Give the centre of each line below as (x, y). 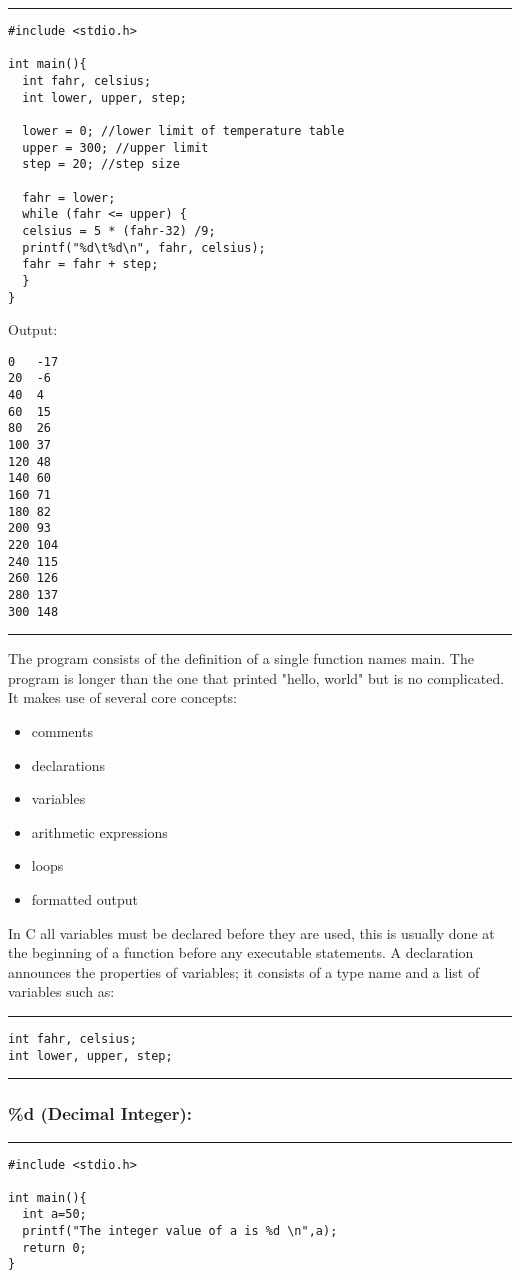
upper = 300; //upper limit (115, 147)
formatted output (85, 899)
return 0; (54, 1247)
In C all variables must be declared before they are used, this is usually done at (251, 932)
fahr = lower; (69, 197)
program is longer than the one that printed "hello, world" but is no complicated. (256, 677)
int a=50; (54, 1214)
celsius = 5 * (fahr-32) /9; (119, 230)
